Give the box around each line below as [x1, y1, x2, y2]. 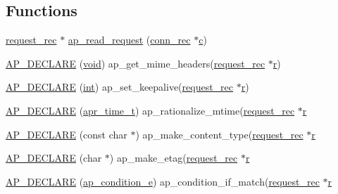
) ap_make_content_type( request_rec [135, 127, 303, 141]
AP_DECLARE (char [6, 150, 102, 165]
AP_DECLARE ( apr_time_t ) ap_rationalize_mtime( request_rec [6, 103, 295, 117]
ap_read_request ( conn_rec [68, 32, 191, 47]
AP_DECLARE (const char [6, 127, 127, 141]
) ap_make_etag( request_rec [109, 150, 238, 165]
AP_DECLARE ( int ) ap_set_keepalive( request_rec [6, 79, 234, 94]
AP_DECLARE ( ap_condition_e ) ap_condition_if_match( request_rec [6, 174, 320, 188]
